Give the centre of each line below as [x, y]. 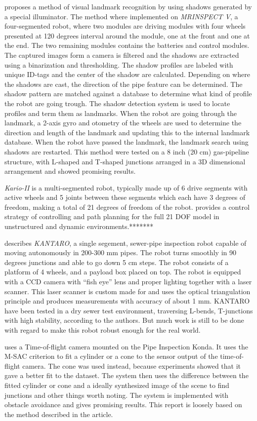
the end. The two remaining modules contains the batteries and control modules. [127, 45]
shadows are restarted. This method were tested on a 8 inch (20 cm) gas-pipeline [127, 151]
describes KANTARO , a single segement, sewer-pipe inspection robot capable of [126, 243]
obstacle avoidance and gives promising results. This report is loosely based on [123, 404]
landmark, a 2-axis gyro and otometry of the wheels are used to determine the [123, 123]
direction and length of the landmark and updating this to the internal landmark [127, 132]
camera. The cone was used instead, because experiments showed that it [132, 365]
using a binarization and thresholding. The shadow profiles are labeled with [119, 64]
